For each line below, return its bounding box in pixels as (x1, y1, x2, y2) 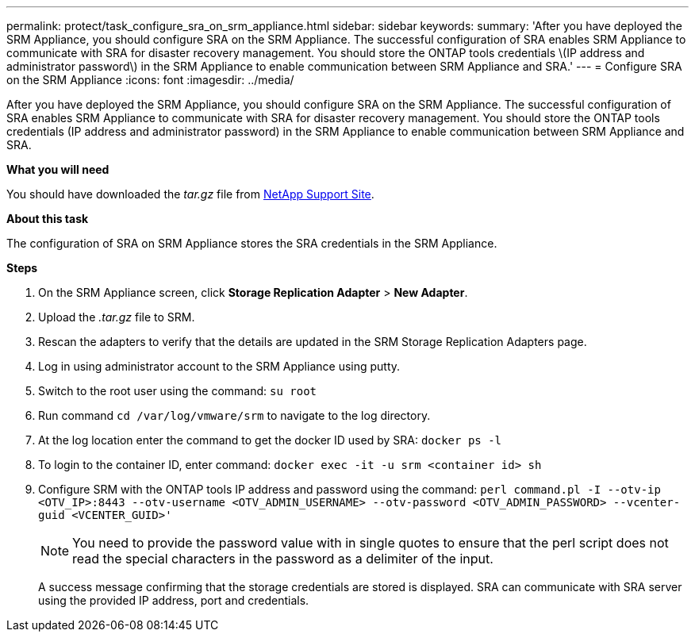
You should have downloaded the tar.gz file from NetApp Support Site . (6, 187, 374, 201)
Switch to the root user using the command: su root (38, 384, 317, 398)
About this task (6, 212, 89, 225)
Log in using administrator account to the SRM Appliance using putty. (38, 359, 401, 373)
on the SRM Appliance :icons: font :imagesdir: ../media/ (6, 73, 294, 86)
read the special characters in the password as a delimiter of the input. (72, 551, 493, 567)
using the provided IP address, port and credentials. (38, 594, 309, 607)
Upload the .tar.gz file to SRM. (38, 310, 195, 324)
